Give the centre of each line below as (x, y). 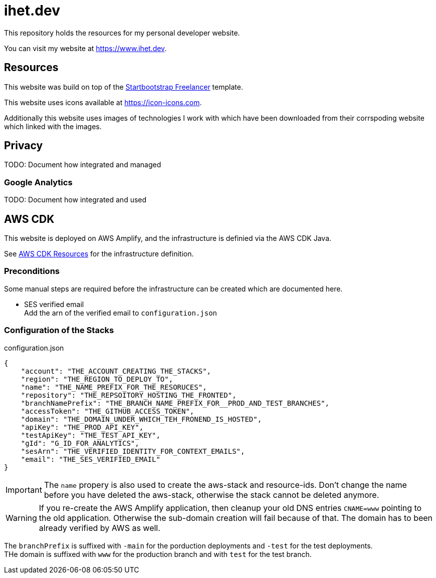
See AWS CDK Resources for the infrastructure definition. (99, 254)
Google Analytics (38, 182)
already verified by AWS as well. (99, 528)
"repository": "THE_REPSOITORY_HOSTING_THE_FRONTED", (129, 395)
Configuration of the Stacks (59, 330)
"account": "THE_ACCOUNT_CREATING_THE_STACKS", (116, 371)
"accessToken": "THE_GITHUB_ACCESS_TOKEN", (107, 411)
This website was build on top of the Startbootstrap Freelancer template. (124, 87)
